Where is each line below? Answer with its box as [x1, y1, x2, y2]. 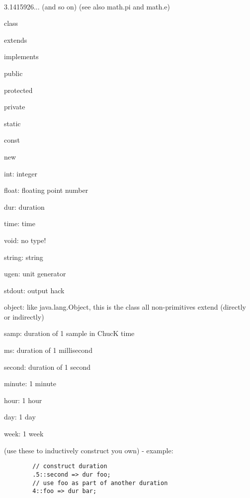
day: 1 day [4, 412, 36, 422]
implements [4, 51, 39, 62]
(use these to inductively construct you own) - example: [4, 445, 173, 455]
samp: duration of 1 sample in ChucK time [4, 328, 135, 338]
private [4, 101, 25, 112]
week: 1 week [4, 428, 44, 439]
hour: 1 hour [4, 395, 42, 405]
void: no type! [4, 235, 46, 245]
